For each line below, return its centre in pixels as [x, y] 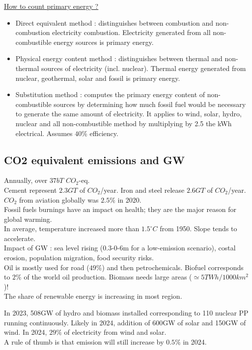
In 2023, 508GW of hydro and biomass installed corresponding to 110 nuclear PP [126, 313]
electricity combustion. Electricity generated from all [131, 32]
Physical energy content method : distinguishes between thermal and [119, 58]
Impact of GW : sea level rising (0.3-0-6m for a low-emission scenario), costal [120, 248]
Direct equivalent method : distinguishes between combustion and [114, 22]
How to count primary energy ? [51, 6]
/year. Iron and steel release [142, 190]
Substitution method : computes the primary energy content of [110, 94]
